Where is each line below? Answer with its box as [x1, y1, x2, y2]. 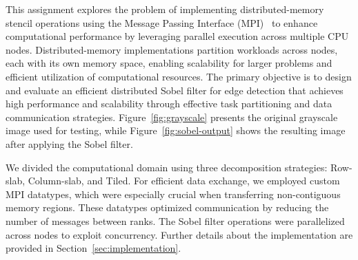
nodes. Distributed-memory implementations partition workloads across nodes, [6, 42, 338, 56]
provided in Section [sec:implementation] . [6, 241, 181, 255]
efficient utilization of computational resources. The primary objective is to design [6, 69, 352, 83]
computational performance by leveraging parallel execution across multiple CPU [6, 29, 349, 43]
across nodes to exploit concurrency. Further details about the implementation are [6, 227, 353, 241]
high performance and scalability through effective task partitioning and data [6, 96, 332, 111]
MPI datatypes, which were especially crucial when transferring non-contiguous [6, 186, 341, 201]
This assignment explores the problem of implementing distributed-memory [6, 2, 324, 16]
